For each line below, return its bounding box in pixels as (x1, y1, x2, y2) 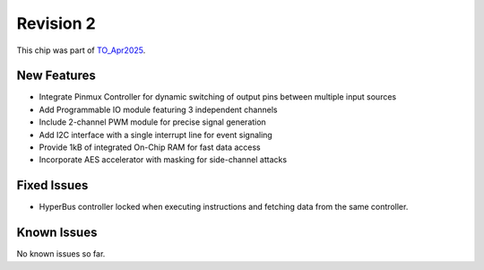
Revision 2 (16, 13, 96, 33)
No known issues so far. (16, 248, 106, 259)
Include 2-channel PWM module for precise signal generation (39, 117, 266, 127)
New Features (16, 68, 96, 83)
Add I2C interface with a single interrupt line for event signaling (39, 129, 272, 140)
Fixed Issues (16, 178, 89, 193)
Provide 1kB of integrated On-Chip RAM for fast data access (39, 142, 261, 152)
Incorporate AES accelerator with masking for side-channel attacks (39, 154, 287, 165)
